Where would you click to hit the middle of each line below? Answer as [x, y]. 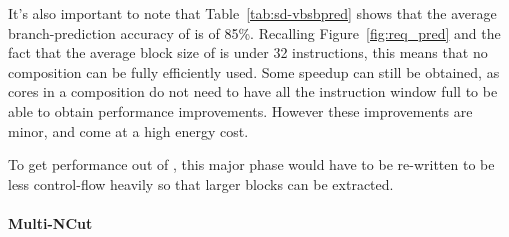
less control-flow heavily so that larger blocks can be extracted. [201, 183]
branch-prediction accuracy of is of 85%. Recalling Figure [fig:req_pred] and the [254, 32]
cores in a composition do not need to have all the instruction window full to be [253, 91]
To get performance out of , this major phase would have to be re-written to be [251, 164]
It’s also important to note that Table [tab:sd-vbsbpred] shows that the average [252, 13]
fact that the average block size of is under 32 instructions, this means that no [248, 52]
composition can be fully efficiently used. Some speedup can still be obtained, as [254, 71]
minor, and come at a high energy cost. [128, 130]
